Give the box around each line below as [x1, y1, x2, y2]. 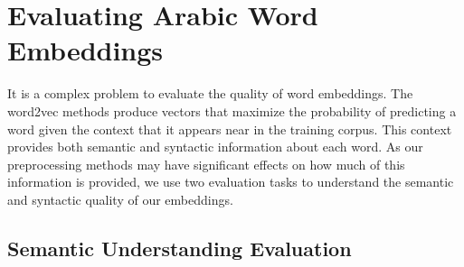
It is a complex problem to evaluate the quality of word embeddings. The [7, 84, 413, 103]
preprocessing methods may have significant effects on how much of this [7, 154, 405, 173]
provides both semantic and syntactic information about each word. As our [7, 137, 423, 156]
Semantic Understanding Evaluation [7, 234, 352, 262]
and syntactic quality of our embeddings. [7, 189, 233, 208]
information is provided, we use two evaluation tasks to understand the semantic [7, 172, 454, 191]
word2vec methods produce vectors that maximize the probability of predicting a [7, 101, 457, 120]
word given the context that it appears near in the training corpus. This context [7, 119, 452, 138]
